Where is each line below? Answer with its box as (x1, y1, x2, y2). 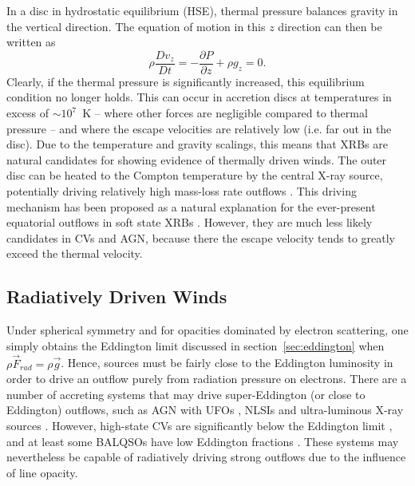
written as (6, 34, 56, 50)
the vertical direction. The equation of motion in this (6, 18, 266, 34)
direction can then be (278, 18, 382, 34)
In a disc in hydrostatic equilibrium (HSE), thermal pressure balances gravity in (6, 2, 398, 18)
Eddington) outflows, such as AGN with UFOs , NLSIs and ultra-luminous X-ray (6, 401, 404, 418)
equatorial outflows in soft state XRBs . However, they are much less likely (6, 214, 373, 231)
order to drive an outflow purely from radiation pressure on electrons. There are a (6, 370, 407, 387)
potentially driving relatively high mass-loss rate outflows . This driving (6, 183, 357, 199)
